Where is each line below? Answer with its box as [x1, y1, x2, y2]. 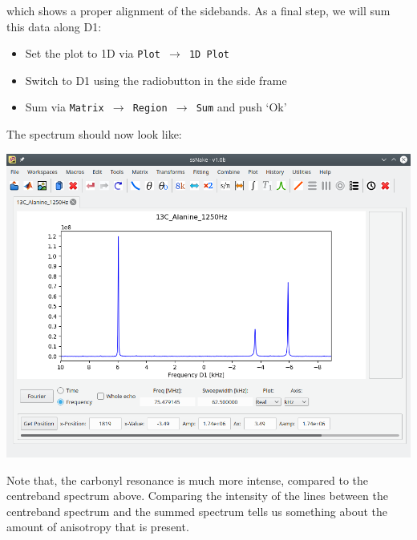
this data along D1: [6, 18, 102, 34]
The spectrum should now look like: [6, 126, 182, 143]
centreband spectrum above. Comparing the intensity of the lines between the [6, 487, 388, 504]
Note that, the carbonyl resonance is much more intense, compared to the [6, 471, 369, 488]
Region [132, 103, 168, 115]
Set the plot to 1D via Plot [25, 45, 160, 62]
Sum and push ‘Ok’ [196, 99, 287, 115]
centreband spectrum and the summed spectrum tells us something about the [6, 502, 388, 519]
